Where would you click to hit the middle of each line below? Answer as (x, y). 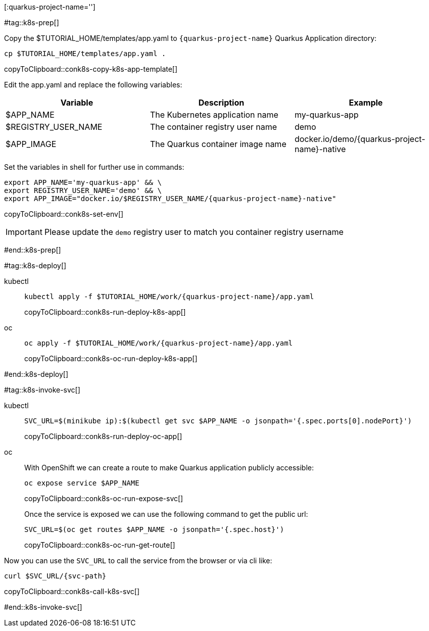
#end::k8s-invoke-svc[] (43, 607)
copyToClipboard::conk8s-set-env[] (64, 214)
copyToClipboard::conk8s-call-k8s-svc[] (72, 591)
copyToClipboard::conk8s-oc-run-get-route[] (100, 545)
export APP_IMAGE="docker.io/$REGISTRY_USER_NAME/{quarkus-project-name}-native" (170, 199)
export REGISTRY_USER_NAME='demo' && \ (83, 190)
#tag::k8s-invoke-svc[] (42, 390)
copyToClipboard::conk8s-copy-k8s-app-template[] (91, 69)
